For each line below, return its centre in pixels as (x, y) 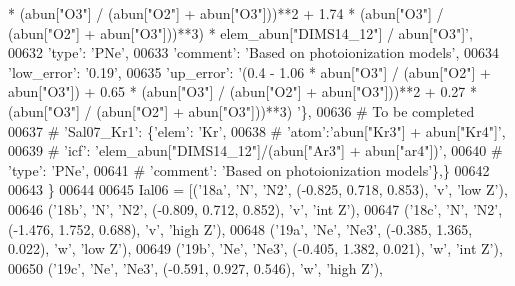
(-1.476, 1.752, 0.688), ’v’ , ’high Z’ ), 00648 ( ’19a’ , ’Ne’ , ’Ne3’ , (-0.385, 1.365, (240, 228)
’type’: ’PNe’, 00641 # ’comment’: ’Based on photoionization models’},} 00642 (249, 169)
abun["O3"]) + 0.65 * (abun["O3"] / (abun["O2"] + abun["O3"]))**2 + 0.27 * (242, 91)
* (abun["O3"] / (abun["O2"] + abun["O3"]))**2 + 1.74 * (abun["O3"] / (226, 13)
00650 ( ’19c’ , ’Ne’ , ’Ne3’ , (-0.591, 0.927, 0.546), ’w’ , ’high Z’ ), (195, 267)
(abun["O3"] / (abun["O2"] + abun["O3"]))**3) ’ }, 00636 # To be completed (241, 110)
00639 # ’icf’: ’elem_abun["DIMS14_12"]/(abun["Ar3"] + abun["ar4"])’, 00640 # (255, 150)
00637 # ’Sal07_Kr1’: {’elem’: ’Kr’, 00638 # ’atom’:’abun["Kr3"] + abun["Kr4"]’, (257, 130)
